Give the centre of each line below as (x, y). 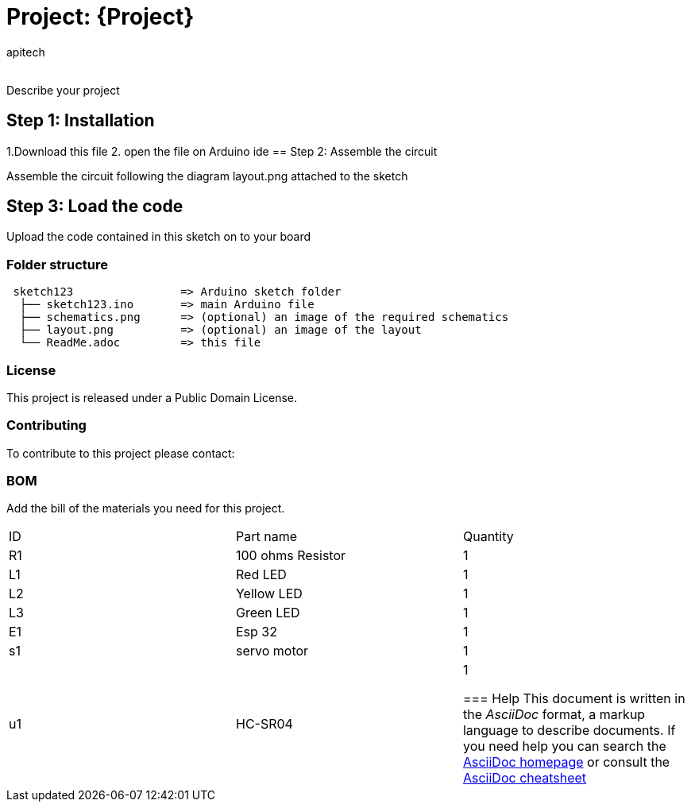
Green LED (268, 613)
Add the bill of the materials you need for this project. (146, 508)
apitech (26, 52)
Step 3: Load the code (95, 207)
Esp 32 (256, 632)
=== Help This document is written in (574, 699)
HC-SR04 (264, 724)
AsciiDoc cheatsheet (525, 778)
